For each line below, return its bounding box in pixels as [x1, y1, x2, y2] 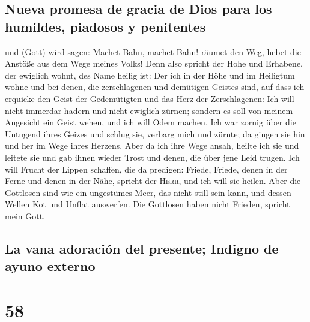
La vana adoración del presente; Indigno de [5, 239, 279, 257]
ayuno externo [5, 257, 96, 275]
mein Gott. [5, 209, 45, 222]
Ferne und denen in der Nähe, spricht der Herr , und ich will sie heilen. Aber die [5, 174, 301, 187]
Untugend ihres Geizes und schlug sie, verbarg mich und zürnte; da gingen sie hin [5, 127, 305, 140]
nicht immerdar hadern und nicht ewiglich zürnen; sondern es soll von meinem [5, 104, 293, 116]
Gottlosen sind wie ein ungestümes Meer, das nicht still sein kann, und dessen [5, 186, 291, 198]
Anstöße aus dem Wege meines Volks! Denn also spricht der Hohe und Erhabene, [5, 57, 303, 70]
